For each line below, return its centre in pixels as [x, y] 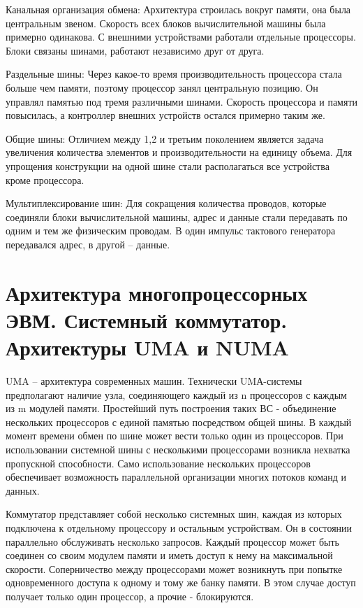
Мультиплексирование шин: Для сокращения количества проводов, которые [166, 203]
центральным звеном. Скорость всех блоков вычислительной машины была [166, 23]
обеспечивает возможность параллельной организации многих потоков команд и [176, 477]
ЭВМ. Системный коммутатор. [147, 319]
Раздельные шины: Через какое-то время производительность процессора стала [174, 74]
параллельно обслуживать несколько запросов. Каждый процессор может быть [172, 541]
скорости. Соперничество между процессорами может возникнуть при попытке [174, 568]
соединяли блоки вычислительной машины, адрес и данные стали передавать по [177, 217]
